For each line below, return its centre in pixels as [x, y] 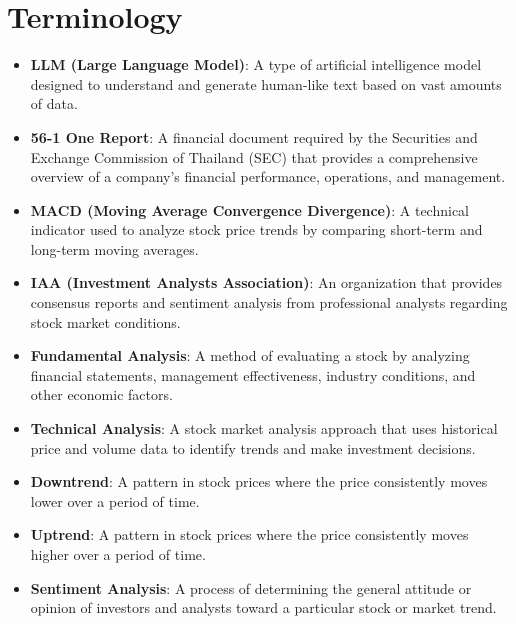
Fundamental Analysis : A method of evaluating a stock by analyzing [250, 355]
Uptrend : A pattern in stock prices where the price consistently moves [249, 534]
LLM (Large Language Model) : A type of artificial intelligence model [256, 64]
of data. [54, 103]
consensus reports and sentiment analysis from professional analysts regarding [269, 302]
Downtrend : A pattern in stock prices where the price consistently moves [259, 481]
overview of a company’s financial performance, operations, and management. [268, 176]
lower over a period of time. [115, 500]
